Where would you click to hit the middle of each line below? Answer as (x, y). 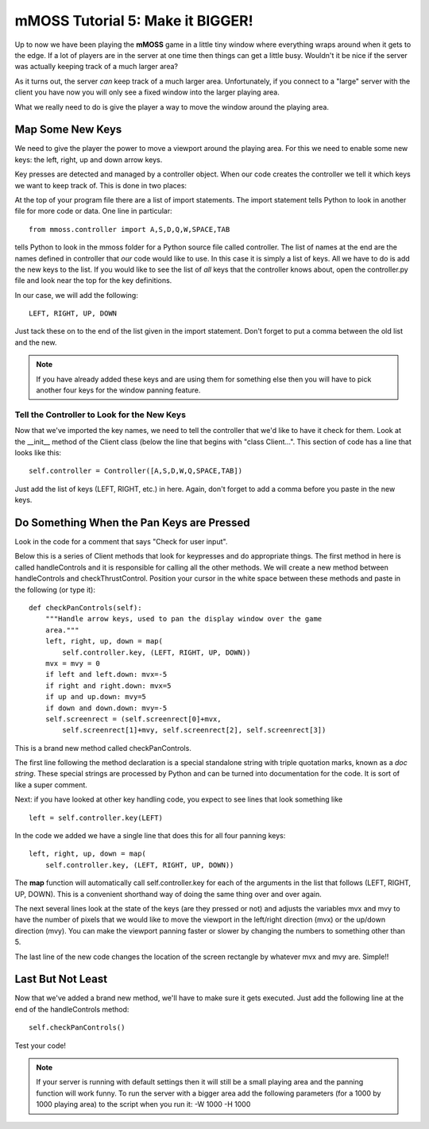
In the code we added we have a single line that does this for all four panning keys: (150, 836)
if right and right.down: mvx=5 (108, 686)
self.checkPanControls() (77, 1028)
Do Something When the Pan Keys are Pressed (132, 522)
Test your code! (41, 1046)
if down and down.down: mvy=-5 (106, 708)
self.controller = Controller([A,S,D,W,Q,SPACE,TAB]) (135, 471)
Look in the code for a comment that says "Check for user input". (121, 542)
